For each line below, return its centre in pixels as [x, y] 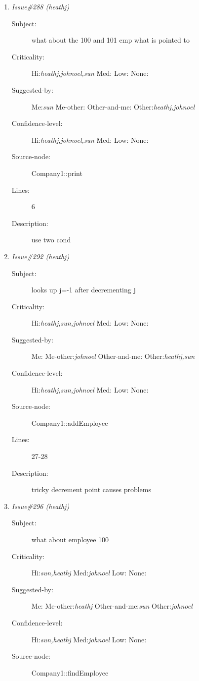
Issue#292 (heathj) [40, 256]
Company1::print [57, 173]
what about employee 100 [70, 539]
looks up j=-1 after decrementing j [83, 290]
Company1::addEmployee [70, 423]
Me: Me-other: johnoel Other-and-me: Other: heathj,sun [113, 356]
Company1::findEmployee [70, 672]
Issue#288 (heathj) [40, 6]
